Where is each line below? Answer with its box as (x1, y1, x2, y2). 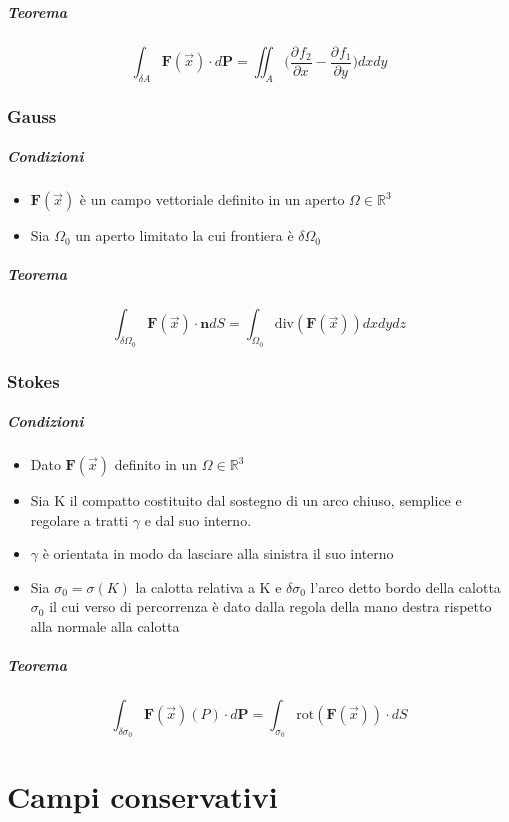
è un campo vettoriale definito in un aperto (79, 189, 345, 210)
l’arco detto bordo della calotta (310, 576, 501, 597)
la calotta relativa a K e (135, 576, 282, 597)
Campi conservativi (7, 775, 278, 816)
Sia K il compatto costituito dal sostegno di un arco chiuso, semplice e (30, 490, 462, 510)
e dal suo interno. (144, 509, 252, 530)
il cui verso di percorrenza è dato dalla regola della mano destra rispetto (49, 596, 492, 617)
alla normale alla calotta (30, 615, 180, 636)
